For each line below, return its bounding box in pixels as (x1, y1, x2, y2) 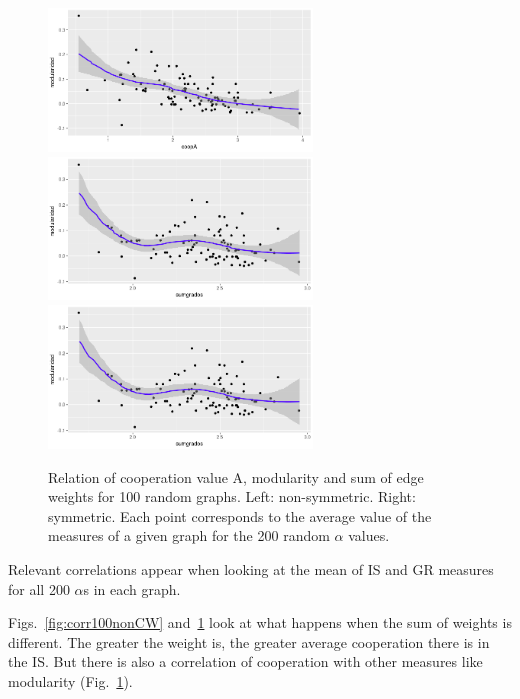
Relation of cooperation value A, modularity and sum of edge (48, 466, 424, 487)
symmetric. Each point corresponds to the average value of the (48, 505, 432, 526)
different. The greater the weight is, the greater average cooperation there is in (8, 631, 490, 652)
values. (348, 525, 390, 546)
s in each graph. (83, 578, 181, 599)
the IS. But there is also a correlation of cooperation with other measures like (8, 651, 483, 672)
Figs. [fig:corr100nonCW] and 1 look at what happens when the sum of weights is (8, 612, 512, 633)
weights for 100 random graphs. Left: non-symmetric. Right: (48, 486, 416, 507)
